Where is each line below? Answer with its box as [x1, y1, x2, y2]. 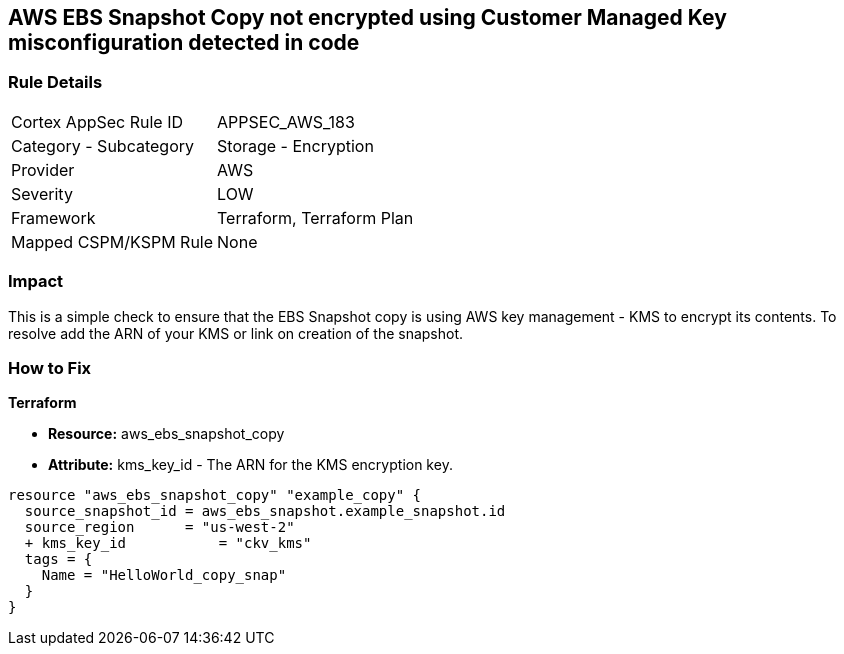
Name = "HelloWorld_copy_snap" [41, 567, 287, 584]
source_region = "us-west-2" [24, 519, 295, 536]
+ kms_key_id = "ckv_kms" [24, 535, 312, 552]
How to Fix [8, 357, 92, 378]
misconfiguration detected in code [8, 30, 360, 55]
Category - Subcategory [11, 135, 194, 156]
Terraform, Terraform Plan [217, 207, 414, 228]
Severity [11, 183, 73, 204]
